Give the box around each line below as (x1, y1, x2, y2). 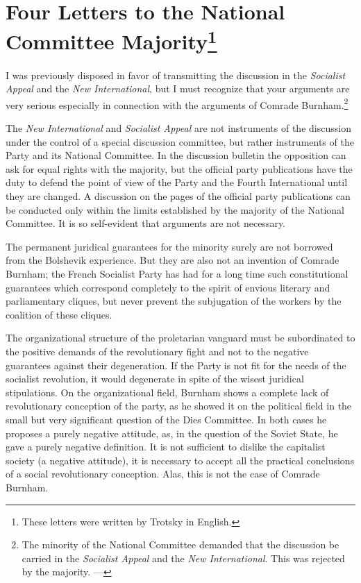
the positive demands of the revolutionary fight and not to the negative (6, 344, 309, 358)
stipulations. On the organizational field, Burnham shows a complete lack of (6, 385, 329, 399)
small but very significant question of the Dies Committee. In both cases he (6, 412, 327, 426)
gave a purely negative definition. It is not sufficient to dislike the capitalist (6, 439, 326, 454)
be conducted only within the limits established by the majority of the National (6, 202, 344, 217)
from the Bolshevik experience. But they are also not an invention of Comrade (6, 253, 339, 267)
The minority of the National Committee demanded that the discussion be (22, 537, 339, 552)
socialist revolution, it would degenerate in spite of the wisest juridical (6, 371, 304, 386)
